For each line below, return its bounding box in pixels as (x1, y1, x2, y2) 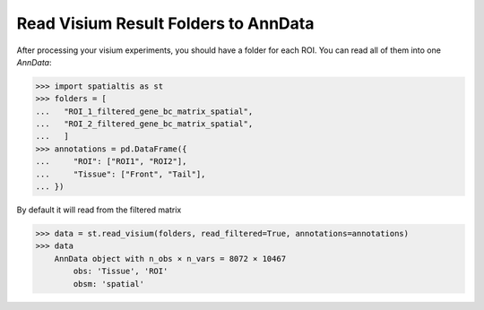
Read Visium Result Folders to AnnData (16, 13, 315, 33)
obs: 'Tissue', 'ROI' (73, 266, 169, 277)
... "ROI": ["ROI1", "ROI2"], (35, 157, 187, 167)
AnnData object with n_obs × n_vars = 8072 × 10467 (54, 254, 287, 263)
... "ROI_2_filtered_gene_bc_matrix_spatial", (35, 119, 254, 129)
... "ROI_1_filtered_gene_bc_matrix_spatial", (35, 106, 254, 116)
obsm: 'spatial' (73, 279, 145, 288)
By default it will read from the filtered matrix (16, 204, 182, 215)
